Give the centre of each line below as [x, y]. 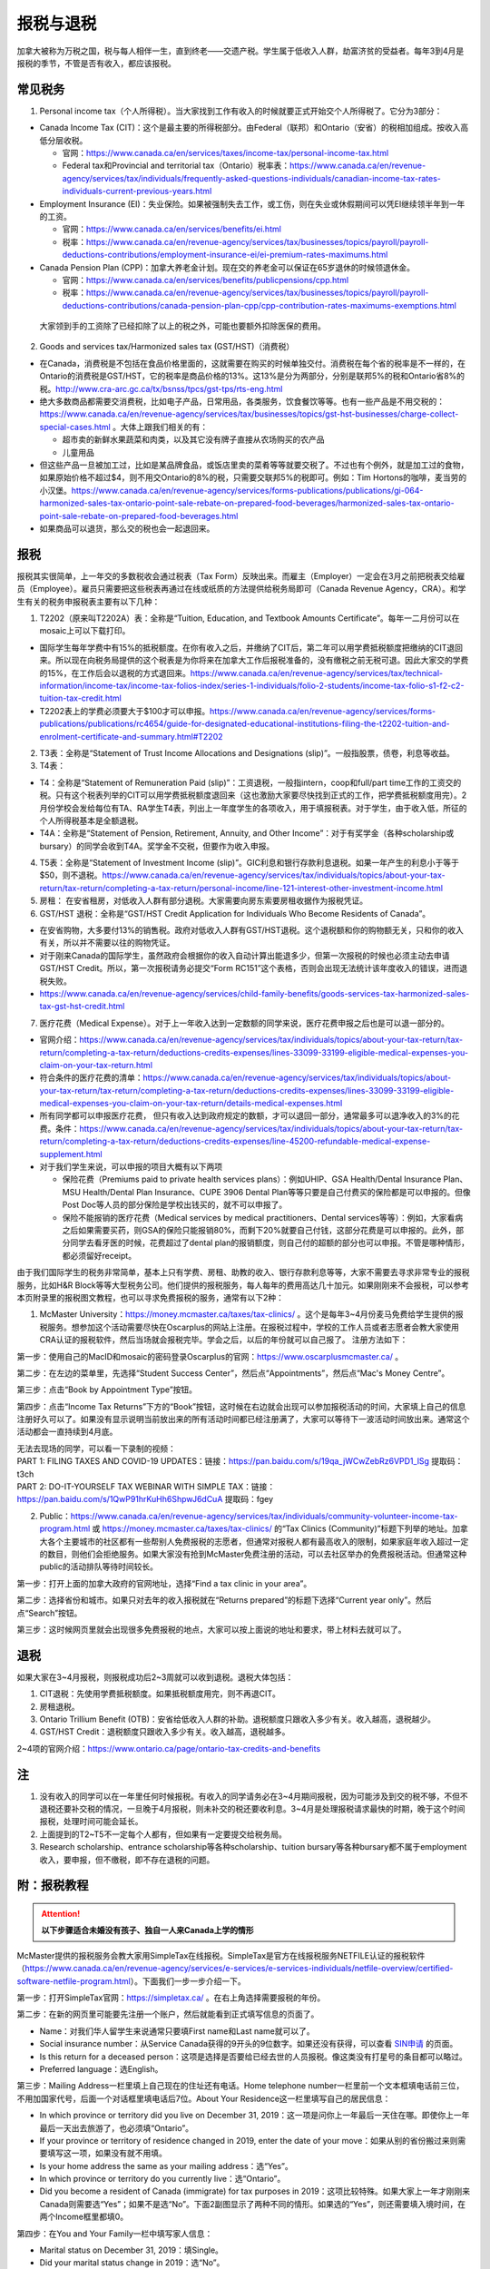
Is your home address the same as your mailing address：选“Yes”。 [167, 2166]
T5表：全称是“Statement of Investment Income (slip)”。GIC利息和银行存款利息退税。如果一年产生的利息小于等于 [250, 863]
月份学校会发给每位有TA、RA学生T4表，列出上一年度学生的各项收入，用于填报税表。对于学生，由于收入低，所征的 [253, 808]
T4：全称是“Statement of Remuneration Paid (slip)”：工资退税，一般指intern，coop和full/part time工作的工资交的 [250, 782]
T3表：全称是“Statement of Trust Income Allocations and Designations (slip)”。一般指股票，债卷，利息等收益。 [247, 752]
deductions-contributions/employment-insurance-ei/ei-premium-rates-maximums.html [225, 255]
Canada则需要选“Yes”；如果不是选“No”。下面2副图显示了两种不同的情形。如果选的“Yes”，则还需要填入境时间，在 [253, 2204]
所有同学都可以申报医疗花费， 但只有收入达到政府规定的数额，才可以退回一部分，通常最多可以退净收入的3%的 [246, 1115]
